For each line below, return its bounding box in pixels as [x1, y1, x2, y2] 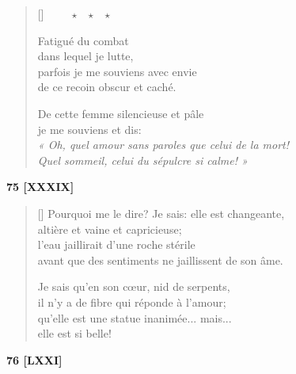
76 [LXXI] [6, 351, 63, 368]
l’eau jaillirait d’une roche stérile [37, 236, 195, 253]
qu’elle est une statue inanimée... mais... [37, 309, 232, 326]
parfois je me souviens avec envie [37, 63, 197, 79]
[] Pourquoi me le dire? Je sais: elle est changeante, [37, 204, 285, 221]
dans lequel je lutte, [37, 48, 134, 64]
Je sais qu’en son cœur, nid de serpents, [37, 278, 230, 295]
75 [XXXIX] [6, 178, 74, 195]
